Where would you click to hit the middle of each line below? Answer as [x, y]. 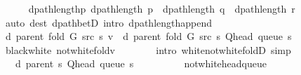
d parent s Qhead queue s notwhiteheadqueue [141, 63]
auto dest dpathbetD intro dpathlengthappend [109, 22]
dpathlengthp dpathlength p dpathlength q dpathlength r [162, 8]
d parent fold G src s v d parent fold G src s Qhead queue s [148, 36]
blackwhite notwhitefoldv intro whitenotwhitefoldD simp [148, 49]
